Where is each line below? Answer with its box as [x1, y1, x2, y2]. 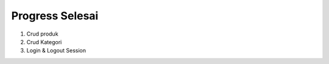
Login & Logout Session [26, 47, 87, 54]
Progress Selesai [11, 9, 99, 22]
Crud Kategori [26, 38, 62, 45]
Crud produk [26, 30, 58, 37]
